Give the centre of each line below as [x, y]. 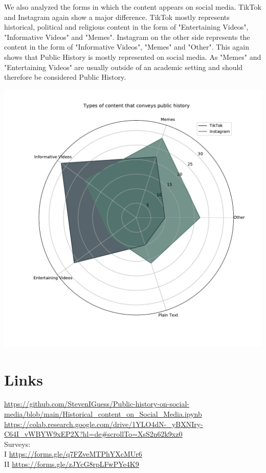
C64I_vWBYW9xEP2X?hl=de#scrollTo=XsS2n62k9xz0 [93, 434]
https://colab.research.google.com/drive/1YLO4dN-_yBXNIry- [104, 424]
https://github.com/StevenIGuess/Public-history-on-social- [97, 404]
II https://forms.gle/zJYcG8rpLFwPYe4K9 [72, 464]
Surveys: [17, 444]
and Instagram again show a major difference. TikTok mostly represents [117, 17]
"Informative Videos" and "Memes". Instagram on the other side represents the [127, 37]
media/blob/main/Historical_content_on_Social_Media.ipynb [103, 414]
